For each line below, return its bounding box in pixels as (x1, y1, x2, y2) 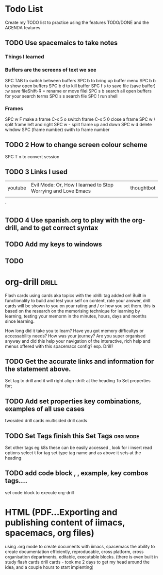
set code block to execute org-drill (5, 489, 74, 495)
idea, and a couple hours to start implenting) (5, 564, 94, 570)
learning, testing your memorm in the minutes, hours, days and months (5, 313, 147, 319)
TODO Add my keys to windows (5, 240, 102, 249)
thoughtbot (130, 185, 156, 191)
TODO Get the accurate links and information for (5, 357, 154, 366)
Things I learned (5, 54, 45, 60)
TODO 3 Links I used (5, 168, 68, 176)
